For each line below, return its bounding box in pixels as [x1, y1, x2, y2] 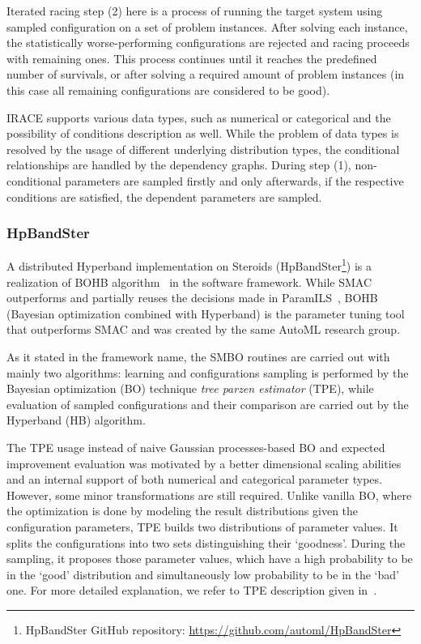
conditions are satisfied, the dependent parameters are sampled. [6, 188, 322, 205]
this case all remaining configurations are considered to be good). [6, 81, 330, 98]
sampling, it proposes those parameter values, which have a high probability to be [6, 550, 413, 567]
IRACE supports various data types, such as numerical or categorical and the [6, 109, 391, 126]
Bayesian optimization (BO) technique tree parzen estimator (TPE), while [6, 380, 374, 397]
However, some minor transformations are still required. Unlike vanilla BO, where [6, 486, 412, 503]
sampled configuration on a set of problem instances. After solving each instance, [6, 18, 408, 35]
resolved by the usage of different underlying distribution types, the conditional [6, 140, 400, 157]
